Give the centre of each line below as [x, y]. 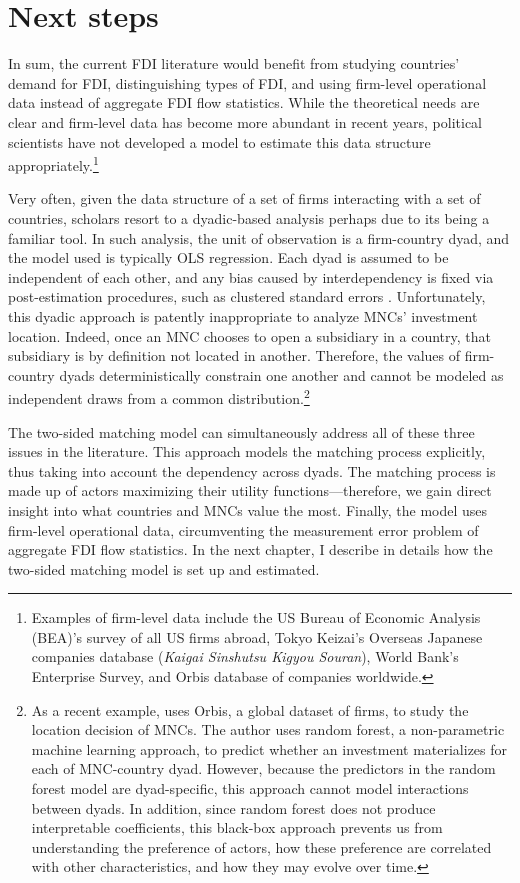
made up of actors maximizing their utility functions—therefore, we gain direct [250, 490]
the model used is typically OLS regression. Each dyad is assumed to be [228, 257]
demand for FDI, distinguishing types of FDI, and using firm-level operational [247, 82]
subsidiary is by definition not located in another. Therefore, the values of [234, 355]
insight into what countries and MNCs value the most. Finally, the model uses [248, 509]
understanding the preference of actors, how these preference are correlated [261, 846]
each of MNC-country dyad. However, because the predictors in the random [263, 768]
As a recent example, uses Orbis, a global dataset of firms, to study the [250, 709]
